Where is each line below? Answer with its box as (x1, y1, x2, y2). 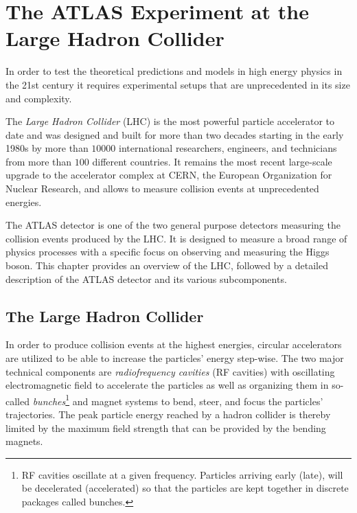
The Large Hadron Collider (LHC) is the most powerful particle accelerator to (5, 114, 334, 128)
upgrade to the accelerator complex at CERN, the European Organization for (5, 168, 332, 182)
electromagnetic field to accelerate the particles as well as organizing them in (5, 378, 329, 392)
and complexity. (5, 91, 72, 105)
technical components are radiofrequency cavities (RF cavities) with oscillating (5, 364, 335, 378)
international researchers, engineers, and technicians (118, 141, 337, 155)
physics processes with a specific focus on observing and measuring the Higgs (5, 244, 330, 259)
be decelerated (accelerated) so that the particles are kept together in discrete (21, 481, 349, 495)
